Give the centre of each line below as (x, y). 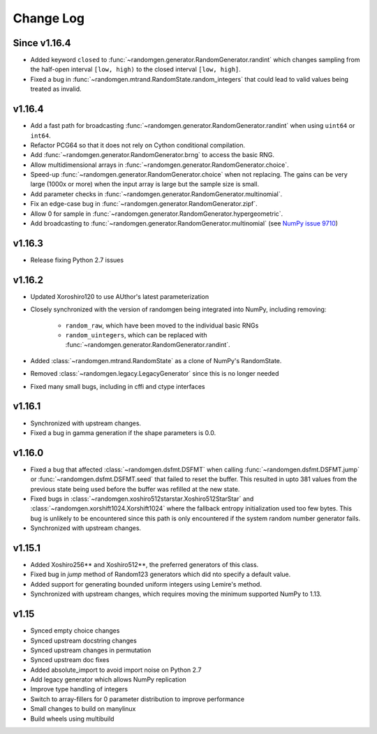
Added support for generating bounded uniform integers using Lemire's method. (146, 584)
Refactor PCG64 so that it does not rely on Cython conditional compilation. (138, 145)
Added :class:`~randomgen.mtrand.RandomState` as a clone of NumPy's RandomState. (156, 360)
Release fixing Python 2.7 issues (77, 260)
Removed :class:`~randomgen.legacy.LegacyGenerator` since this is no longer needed (155, 374)
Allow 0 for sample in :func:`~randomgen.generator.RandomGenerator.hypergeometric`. (157, 214)
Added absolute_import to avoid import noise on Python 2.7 (116, 670)
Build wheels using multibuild (72, 719)
